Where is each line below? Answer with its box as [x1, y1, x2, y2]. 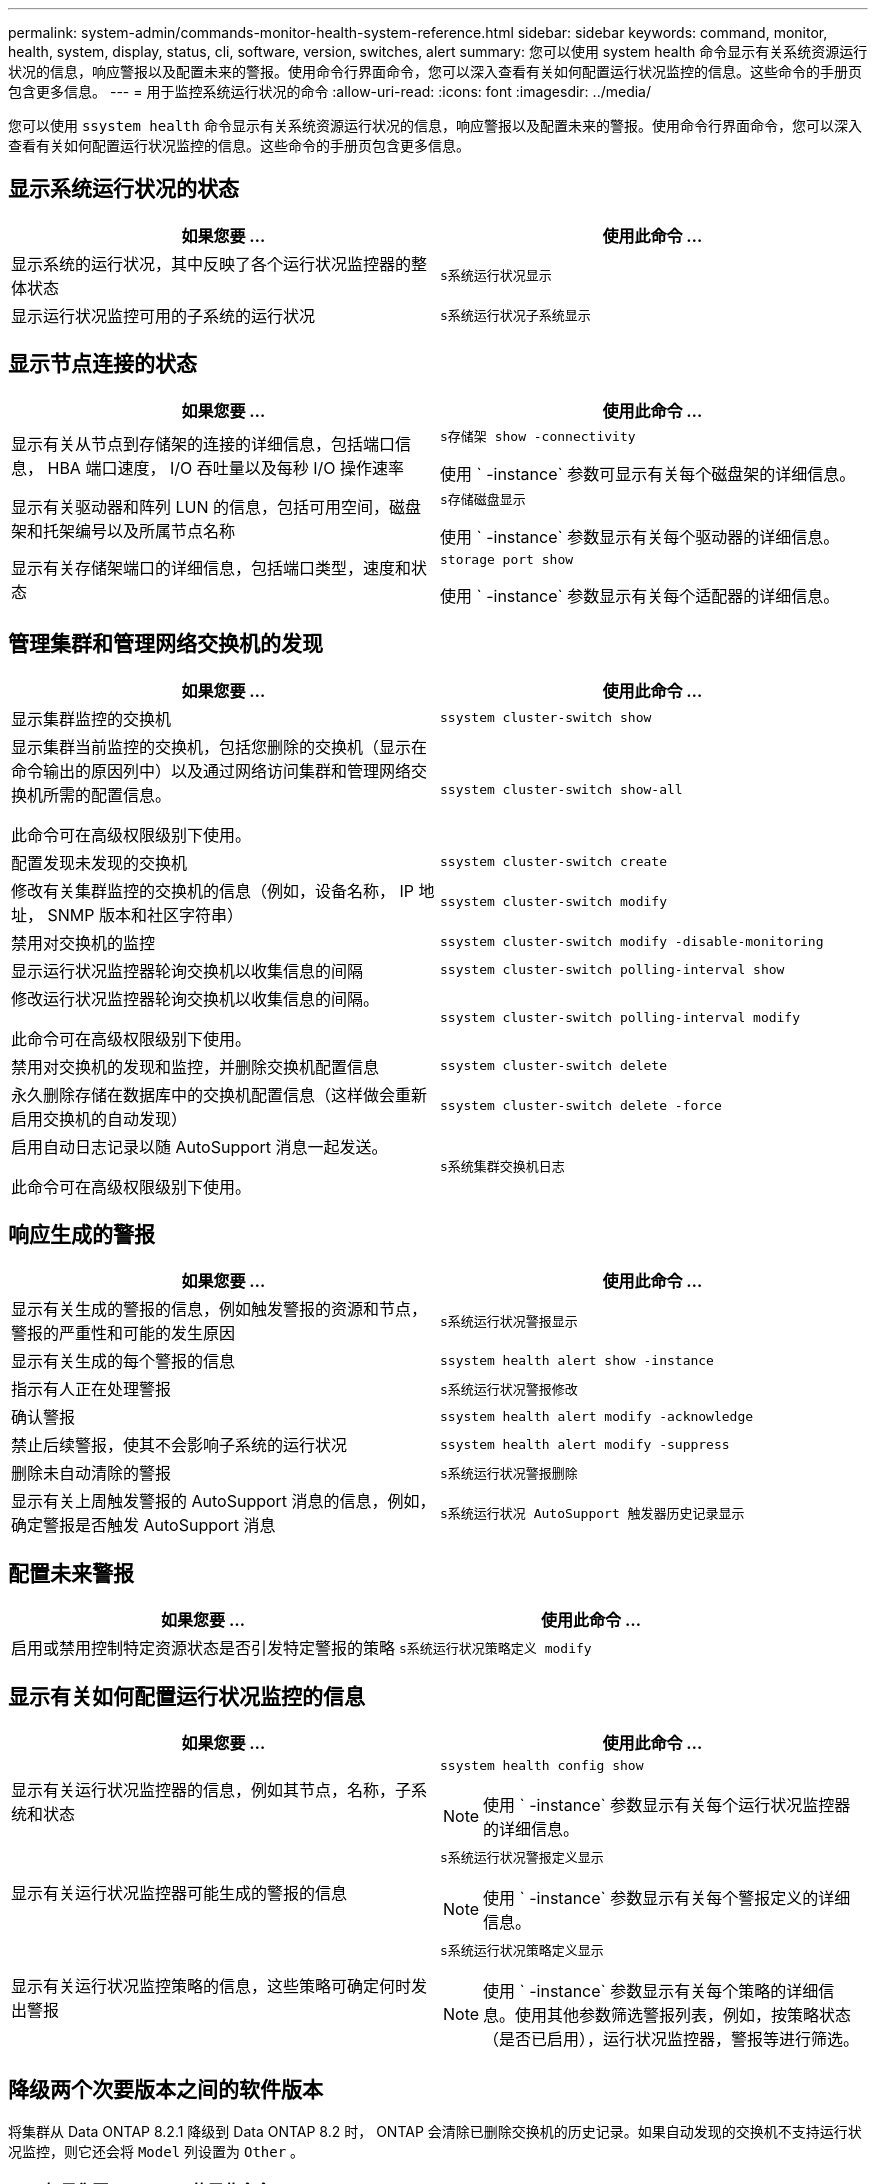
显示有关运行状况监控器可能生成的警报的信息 [11, 1882, 348, 1903]
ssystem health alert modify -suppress [440, 1436, 730, 1452]
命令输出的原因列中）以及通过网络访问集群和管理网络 [11, 760, 412, 781]
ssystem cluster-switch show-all [440, 782, 683, 798]
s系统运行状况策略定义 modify [399, 1640, 592, 1656]
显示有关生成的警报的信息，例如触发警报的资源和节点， [11, 1299, 428, 1320]
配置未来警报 [8, 1560, 134, 1586]
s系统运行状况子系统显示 [440, 308, 591, 324]
